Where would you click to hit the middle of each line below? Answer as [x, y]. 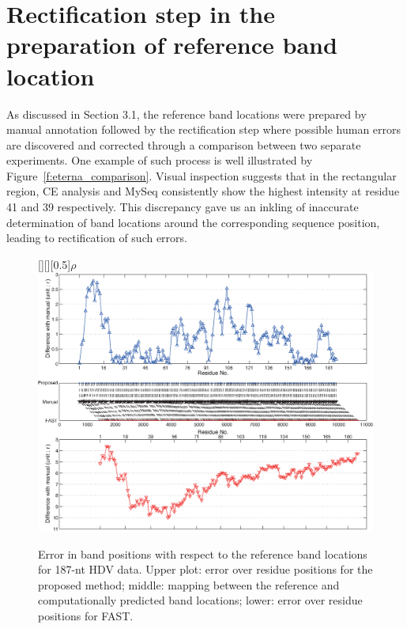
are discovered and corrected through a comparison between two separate [184, 144]
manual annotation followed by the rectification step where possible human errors [204, 129]
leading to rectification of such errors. [97, 238]
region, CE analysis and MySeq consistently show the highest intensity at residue [203, 191]
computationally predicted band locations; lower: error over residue [200, 600]
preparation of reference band [172, 45]
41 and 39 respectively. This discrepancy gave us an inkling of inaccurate [183, 207]
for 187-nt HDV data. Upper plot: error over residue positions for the [205, 569]
